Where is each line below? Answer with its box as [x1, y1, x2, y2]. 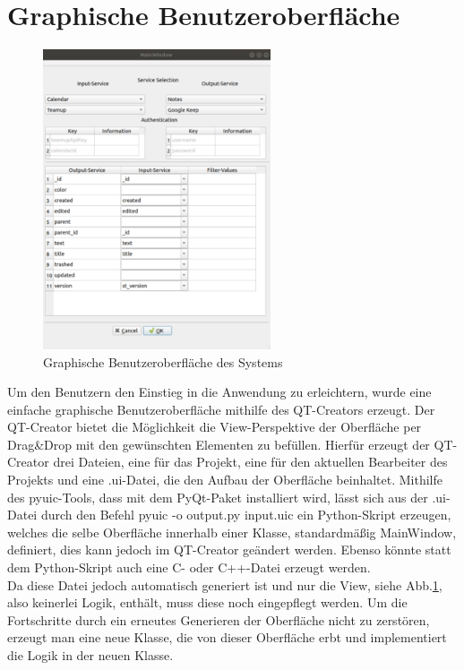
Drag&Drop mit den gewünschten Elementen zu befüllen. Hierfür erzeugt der [7, 434, 430, 453]
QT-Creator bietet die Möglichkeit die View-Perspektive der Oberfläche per [7, 417, 422, 436]
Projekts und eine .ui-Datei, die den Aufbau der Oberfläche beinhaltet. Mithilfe [7, 470, 443, 489]
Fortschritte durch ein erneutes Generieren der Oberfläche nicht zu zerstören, [7, 610, 430, 629]
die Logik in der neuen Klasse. [7, 646, 174, 665]
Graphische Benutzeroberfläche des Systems [43, 352, 283, 371]
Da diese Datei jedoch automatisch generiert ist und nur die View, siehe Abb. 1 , [7, 575, 443, 594]
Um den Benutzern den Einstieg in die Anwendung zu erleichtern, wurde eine [7, 382, 432, 401]
